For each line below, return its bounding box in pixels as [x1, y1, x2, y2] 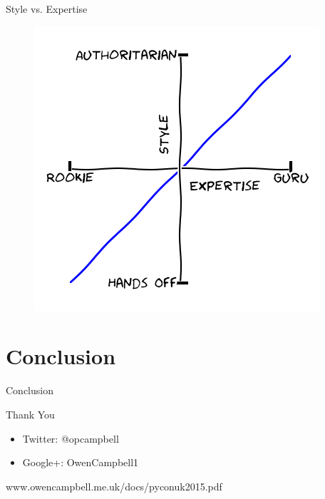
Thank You [6, 406, 55, 421]
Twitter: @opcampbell [22, 431, 119, 446]
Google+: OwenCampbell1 [22, 455, 139, 470]
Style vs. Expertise [6, 1, 88, 16]
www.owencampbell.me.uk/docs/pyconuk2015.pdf [6, 478, 222, 493]
